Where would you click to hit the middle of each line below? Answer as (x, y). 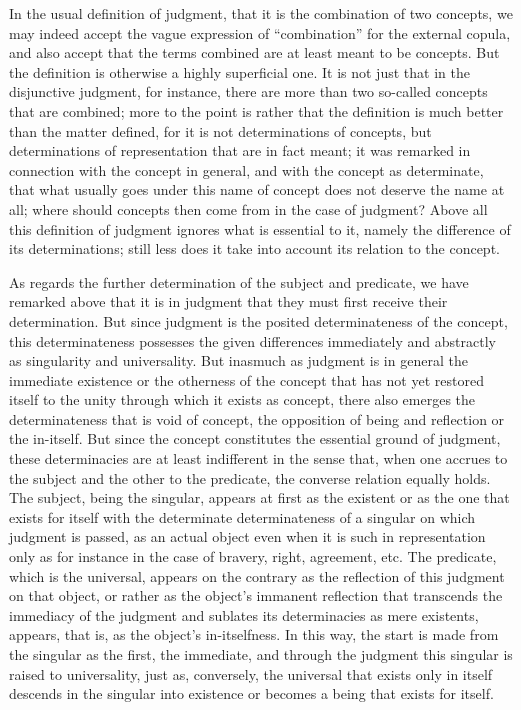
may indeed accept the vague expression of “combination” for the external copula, (260, 32)
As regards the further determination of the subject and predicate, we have (239, 281)
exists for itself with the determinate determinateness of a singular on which (242, 516)
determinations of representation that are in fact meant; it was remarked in (240, 150)
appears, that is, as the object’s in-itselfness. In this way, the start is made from (254, 634)
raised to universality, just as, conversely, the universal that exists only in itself (251, 673)
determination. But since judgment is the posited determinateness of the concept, (258, 320)
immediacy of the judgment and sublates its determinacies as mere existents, (244, 614)
